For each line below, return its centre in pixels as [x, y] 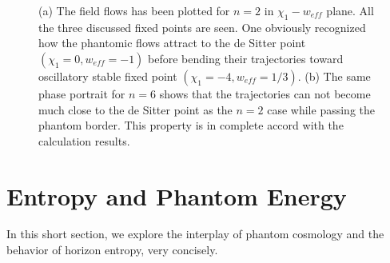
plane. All [350, 10]
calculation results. [84, 140]
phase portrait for [82, 93]
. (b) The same [334, 76]
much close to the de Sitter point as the [135, 109]
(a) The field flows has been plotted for [134, 10]
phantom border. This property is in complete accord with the [191, 125]
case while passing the [321, 109]
